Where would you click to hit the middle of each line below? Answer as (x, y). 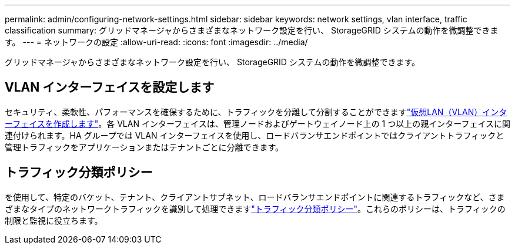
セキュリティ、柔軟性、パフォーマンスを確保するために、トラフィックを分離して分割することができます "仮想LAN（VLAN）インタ (256, 112)
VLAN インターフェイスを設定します (110, 88)
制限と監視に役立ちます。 (54, 220)
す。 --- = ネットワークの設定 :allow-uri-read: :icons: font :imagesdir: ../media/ (156, 42)
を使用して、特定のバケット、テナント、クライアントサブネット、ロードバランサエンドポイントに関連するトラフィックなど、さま (255, 197)
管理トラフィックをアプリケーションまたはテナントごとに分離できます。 (144, 147)
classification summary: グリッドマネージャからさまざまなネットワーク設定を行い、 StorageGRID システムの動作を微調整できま (252, 30)
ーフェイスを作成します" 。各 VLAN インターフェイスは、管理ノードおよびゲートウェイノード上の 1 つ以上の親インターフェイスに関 (257, 123)
